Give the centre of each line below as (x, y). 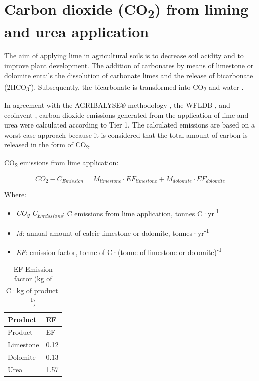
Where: (15, 195)
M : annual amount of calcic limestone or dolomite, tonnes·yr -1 (112, 232)
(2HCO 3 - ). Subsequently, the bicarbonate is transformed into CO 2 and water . (124, 87)
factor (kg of (33, 278)
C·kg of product (32, 290)
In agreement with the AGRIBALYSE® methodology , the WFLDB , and (117, 105)
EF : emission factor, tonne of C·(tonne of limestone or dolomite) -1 (119, 251)
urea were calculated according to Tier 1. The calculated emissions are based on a (129, 125)
